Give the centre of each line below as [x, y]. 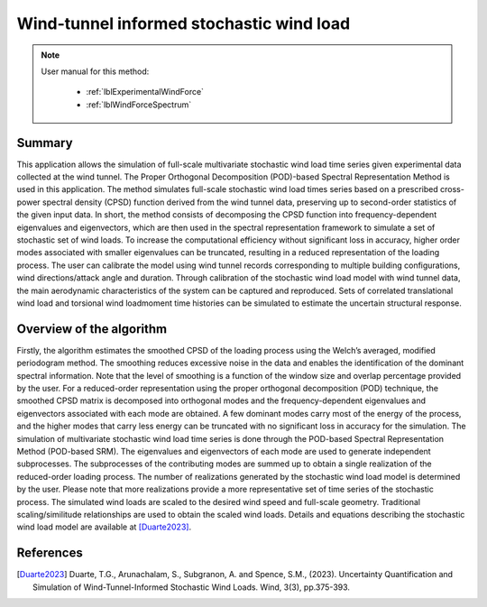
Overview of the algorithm [92, 329]
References [50, 553]
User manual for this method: [95, 71]
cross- [452, 189]
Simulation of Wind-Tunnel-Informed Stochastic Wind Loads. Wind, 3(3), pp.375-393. [192, 587]
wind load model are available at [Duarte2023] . [104, 527]
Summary [45, 143]
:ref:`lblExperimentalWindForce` [145, 92]
